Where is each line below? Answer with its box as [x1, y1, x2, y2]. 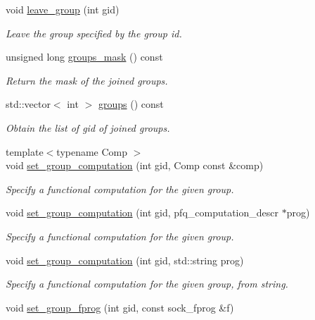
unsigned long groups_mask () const [6, 49, 163, 64]
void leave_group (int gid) [6, 2, 120, 16]
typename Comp [56, 144, 128, 159]
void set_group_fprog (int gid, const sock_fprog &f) [6, 300, 234, 314]
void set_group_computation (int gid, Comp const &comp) [6, 158, 264, 173]
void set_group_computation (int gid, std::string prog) [6, 252, 244, 267]
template [6, 144, 44, 159]
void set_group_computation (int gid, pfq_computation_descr [6, 205, 279, 220]
